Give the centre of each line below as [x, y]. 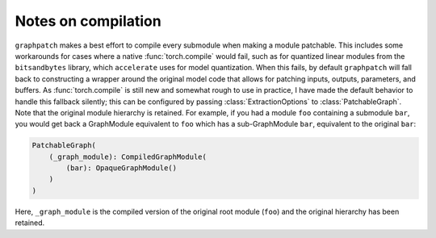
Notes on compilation [88, 21]
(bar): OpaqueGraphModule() [122, 168]
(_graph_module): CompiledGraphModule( [128, 157]
